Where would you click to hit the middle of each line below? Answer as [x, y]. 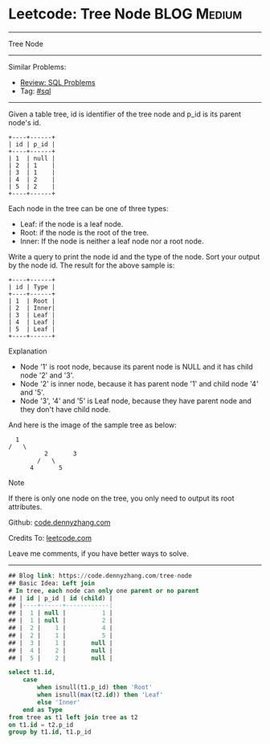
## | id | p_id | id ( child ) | [61, 598]
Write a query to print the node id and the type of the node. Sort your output [134, 256]
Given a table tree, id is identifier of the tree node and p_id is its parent [125, 114]
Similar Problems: [37, 67]
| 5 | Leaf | [32, 329]
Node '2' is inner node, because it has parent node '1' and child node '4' [139, 383]
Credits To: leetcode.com [50, 538]
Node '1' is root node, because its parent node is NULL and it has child [136, 366]
